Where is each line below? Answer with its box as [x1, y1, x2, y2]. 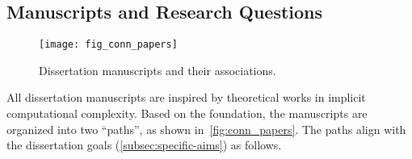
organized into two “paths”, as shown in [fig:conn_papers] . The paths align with [6, 120, 406, 137]
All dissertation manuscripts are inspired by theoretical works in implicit [6, 89, 366, 106]
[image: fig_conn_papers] [39, 39, 178, 51]
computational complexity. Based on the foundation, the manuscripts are [6, 105, 368, 122]
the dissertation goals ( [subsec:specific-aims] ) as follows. [6, 136, 282, 153]
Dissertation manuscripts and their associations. [39, 61, 276, 78]
